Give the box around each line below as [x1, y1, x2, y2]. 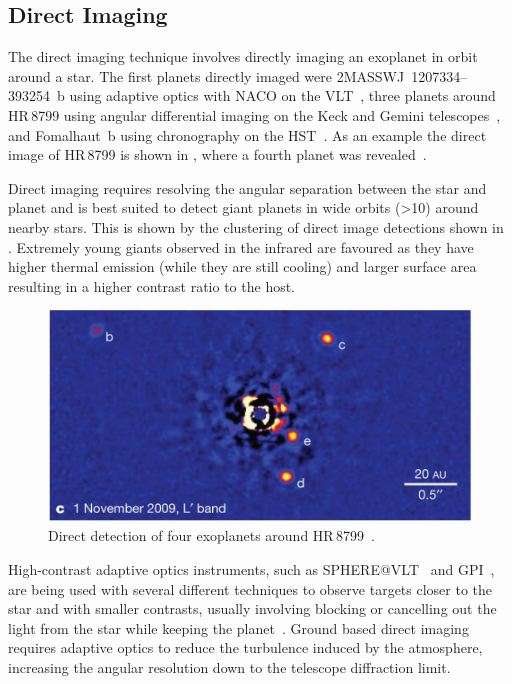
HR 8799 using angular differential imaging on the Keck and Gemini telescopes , [8, 104, 501, 125]
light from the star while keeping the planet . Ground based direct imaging [8, 617, 469, 638]
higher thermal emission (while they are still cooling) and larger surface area [8, 256, 477, 277]
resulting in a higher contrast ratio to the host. [8, 275, 296, 296]
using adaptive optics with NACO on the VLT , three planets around [69, 85, 496, 106]
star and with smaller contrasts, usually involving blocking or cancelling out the [8, 598, 497, 619]
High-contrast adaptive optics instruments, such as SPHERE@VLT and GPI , [8, 559, 495, 580]
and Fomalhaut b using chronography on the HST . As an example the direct [8, 124, 487, 145]
